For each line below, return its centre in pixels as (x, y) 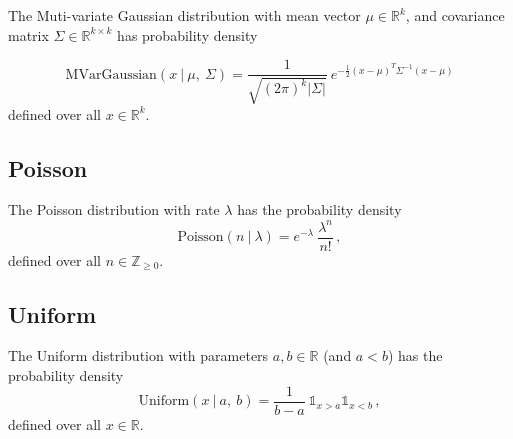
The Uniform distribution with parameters (138, 355)
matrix (28, 34)
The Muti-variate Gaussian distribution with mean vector (184, 15)
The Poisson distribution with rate (114, 209)
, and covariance (455, 15)
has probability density (187, 34)
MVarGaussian (111, 74)
